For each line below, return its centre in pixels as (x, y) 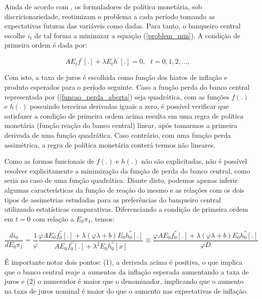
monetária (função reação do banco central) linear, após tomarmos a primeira (121, 125)
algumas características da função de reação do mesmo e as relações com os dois (124, 190)
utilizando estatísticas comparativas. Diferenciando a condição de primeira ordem (126, 209)
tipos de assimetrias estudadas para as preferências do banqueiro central (113, 199)
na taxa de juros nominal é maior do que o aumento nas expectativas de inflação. (126, 291)
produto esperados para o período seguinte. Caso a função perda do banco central (127, 87)
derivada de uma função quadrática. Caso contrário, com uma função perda (118, 135)
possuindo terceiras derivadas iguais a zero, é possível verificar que (129, 106)
